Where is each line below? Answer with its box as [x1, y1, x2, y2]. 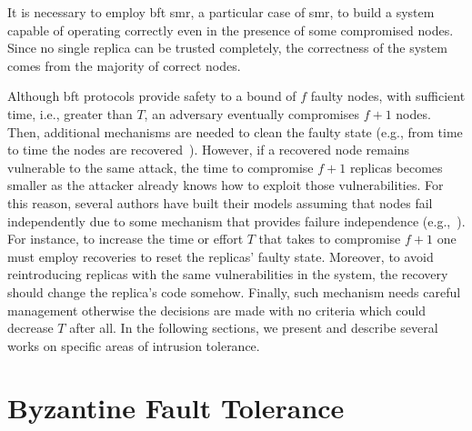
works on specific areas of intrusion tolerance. [7, 336, 260, 355]
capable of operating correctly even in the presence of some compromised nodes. [7, 20, 454, 39]
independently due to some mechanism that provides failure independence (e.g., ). [7, 211, 466, 230]
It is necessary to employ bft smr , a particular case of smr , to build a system [7, 3, 435, 21]
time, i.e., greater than [7, 104, 133, 123]
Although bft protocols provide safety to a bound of [7, 86, 296, 105]
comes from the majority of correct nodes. [7, 55, 241, 75]
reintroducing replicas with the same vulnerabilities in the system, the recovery [7, 265, 448, 284]
